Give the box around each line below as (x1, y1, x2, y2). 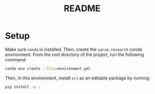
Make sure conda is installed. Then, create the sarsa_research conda (5, 46, 142, 52)
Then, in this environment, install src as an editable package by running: (5, 75, 151, 81)
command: (5, 56, 27, 62)
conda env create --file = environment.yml (5, 66, 91, 71)
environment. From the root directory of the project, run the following (5, 52, 144, 57)
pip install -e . (5, 84, 41, 89)
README (64, 3, 101, 14)
